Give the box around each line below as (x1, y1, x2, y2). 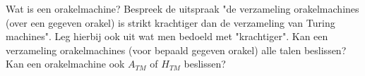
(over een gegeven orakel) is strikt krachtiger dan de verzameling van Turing (6, 15, 335, 30)
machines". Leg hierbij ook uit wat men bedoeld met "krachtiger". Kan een (6, 29, 328, 44)
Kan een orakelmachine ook (6, 56, 125, 71)
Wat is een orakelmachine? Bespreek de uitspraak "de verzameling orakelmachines (6, 1, 359, 15)
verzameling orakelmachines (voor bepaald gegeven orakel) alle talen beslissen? (6, 42, 347, 57)
